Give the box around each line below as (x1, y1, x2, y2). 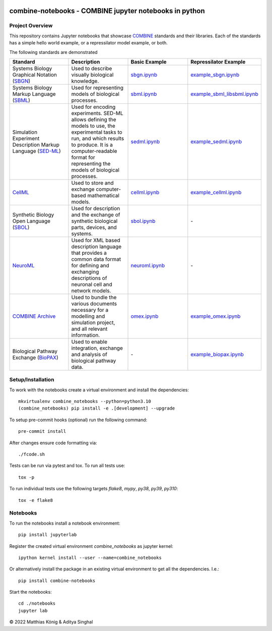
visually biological (71, 71, 114, 78)
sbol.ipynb (130, 217, 156, 224)
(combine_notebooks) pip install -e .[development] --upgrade (18, 406, 175, 411)
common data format (71, 255, 121, 262)
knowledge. (71, 77, 99, 84)
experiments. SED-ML (71, 109, 123, 117)
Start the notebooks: (9, 589, 52, 595)
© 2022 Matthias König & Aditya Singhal (9, 619, 93, 625)
